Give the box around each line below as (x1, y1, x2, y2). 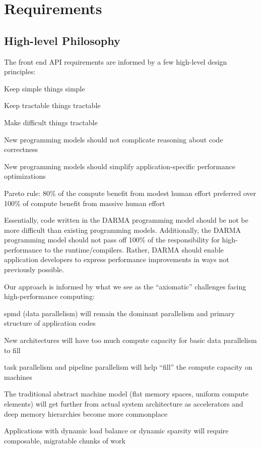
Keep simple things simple (4, 83, 85, 93)
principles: (4, 66, 36, 77)
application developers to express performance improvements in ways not (4, 254, 229, 265)
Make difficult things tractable (4, 117, 98, 127)
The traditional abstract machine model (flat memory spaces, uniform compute (4, 388, 248, 399)
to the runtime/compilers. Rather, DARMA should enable (44, 244, 224, 255)
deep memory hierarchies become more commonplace (4, 408, 168, 419)
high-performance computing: (4, 291, 95, 302)
